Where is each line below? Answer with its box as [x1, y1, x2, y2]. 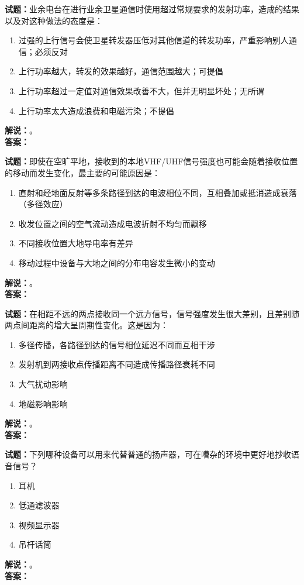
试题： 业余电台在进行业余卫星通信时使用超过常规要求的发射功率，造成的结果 [5, 3, 299, 15]
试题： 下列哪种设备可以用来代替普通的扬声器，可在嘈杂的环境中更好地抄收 [5, 448, 291, 460]
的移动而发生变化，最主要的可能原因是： [5, 166, 160, 178]
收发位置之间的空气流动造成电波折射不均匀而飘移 [18, 217, 207, 229]
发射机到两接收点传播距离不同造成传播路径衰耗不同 [18, 358, 215, 370]
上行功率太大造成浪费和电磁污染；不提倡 [18, 104, 174, 116]
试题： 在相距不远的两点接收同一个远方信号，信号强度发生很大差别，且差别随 [5, 307, 299, 319]
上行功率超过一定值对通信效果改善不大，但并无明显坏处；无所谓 [18, 84, 264, 97]
